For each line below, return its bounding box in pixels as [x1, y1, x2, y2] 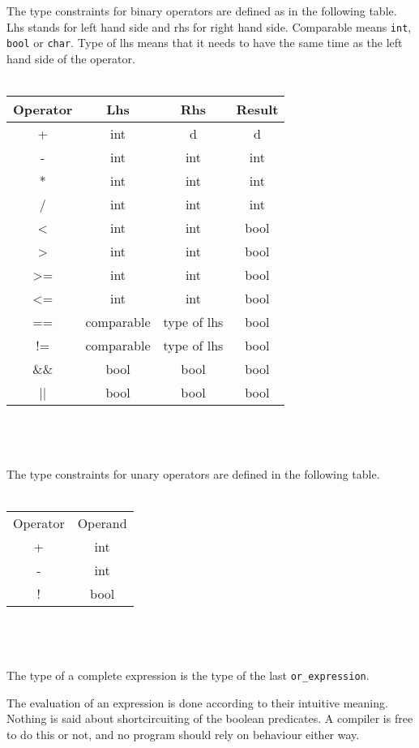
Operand [77, 514, 127, 533]
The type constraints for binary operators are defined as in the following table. [6, 2, 397, 19]
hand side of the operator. [6, 49, 135, 67]
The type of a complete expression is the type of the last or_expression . [6, 666, 370, 683]
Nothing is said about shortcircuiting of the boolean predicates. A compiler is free [6, 710, 413, 727]
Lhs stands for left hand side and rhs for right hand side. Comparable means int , [6, 18, 412, 35]
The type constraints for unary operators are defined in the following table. [6, 465, 380, 482]
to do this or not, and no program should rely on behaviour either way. [6, 725, 360, 742]
